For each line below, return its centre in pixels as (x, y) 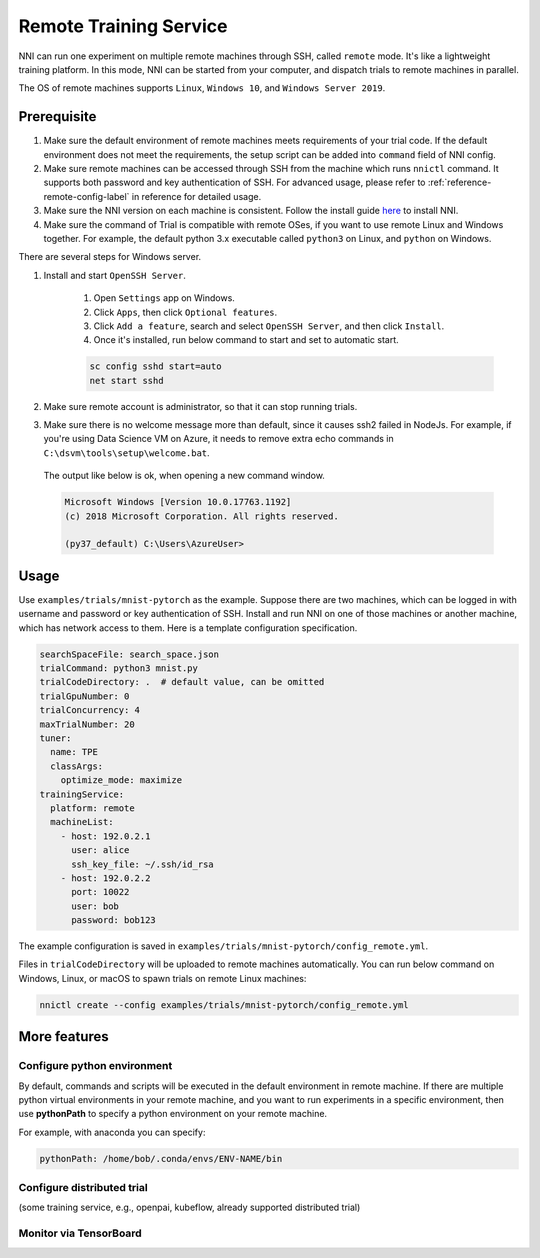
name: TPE (74, 752)
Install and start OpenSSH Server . (115, 275)
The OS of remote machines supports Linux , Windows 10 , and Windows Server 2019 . (202, 88)
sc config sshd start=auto (155, 366)
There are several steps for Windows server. (110, 257)
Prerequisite (57, 116)
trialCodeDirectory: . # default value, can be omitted (182, 682)
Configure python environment (95, 1066)
